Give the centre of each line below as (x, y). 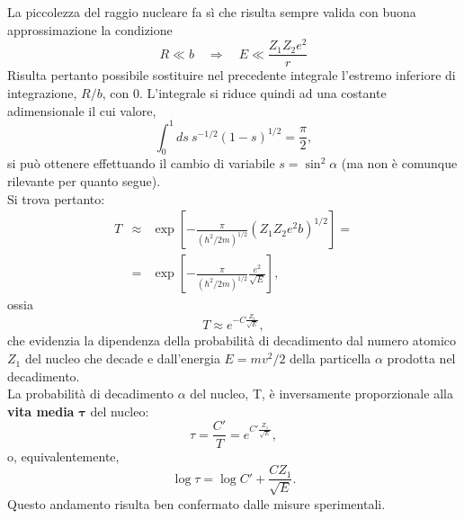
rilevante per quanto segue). (84, 181)
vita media (41, 411)
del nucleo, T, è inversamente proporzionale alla (321, 394)
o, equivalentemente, (63, 456)
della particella (330, 358)
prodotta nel (421, 358)
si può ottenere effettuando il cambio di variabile (141, 163)
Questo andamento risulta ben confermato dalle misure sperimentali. (196, 503)
